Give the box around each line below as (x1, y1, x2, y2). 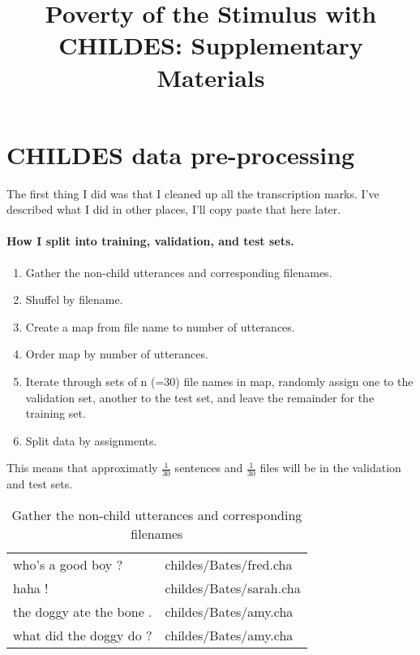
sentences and (174, 459, 243, 476)
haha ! (13, 578, 49, 597)
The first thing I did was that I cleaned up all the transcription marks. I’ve (6, 184, 379, 202)
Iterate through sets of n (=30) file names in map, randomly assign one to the (25, 373, 414, 390)
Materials (156, 60, 265, 93)
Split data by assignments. (25, 432, 157, 449)
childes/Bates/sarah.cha (165, 578, 301, 597)
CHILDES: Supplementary (58, 28, 363, 62)
